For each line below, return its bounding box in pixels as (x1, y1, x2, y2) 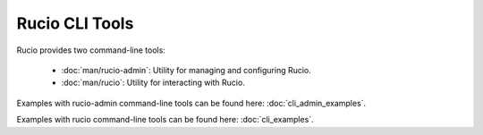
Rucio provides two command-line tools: (16, 45, 165, 55)
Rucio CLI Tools (16, 13, 134, 33)
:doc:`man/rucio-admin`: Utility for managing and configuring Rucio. (61, 64, 312, 75)
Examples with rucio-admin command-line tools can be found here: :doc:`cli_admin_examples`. (16, 97, 367, 108)
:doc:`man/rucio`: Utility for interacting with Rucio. (61, 77, 245, 89)
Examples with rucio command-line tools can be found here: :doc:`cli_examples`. (16, 114, 314, 125)
